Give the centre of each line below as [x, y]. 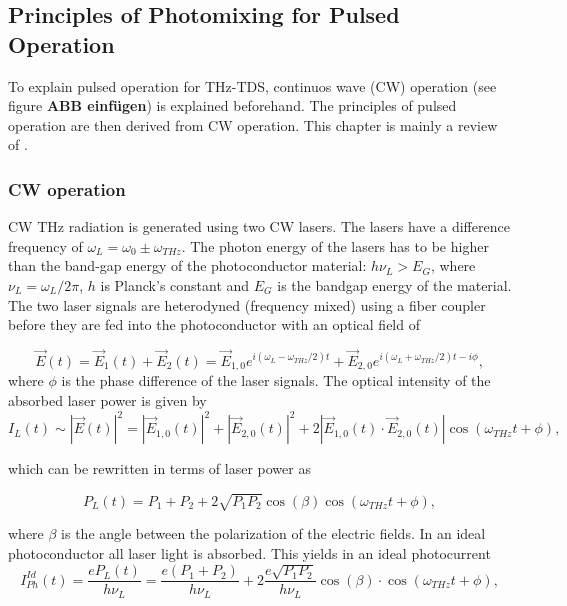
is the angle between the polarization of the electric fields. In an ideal [273, 533]
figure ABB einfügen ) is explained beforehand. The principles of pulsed [232, 105]
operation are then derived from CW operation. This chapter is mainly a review [253, 124]
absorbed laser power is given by [107, 400]
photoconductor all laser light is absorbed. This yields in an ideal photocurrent [249, 552]
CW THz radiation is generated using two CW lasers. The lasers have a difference [259, 226]
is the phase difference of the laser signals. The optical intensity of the [276, 380]
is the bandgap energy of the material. [394, 284]
